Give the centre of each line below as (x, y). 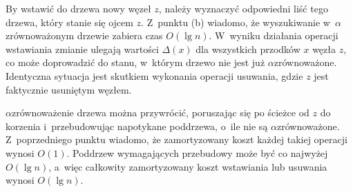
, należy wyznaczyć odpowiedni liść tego (243, 8)
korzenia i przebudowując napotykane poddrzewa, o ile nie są (137, 126)
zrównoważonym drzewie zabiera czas (84, 35)
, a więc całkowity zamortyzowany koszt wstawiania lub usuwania (188, 166)
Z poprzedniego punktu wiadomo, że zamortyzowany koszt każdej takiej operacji (176, 139)
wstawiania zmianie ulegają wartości (82, 49)
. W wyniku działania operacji (274, 35)
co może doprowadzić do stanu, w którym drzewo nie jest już (135, 62)
